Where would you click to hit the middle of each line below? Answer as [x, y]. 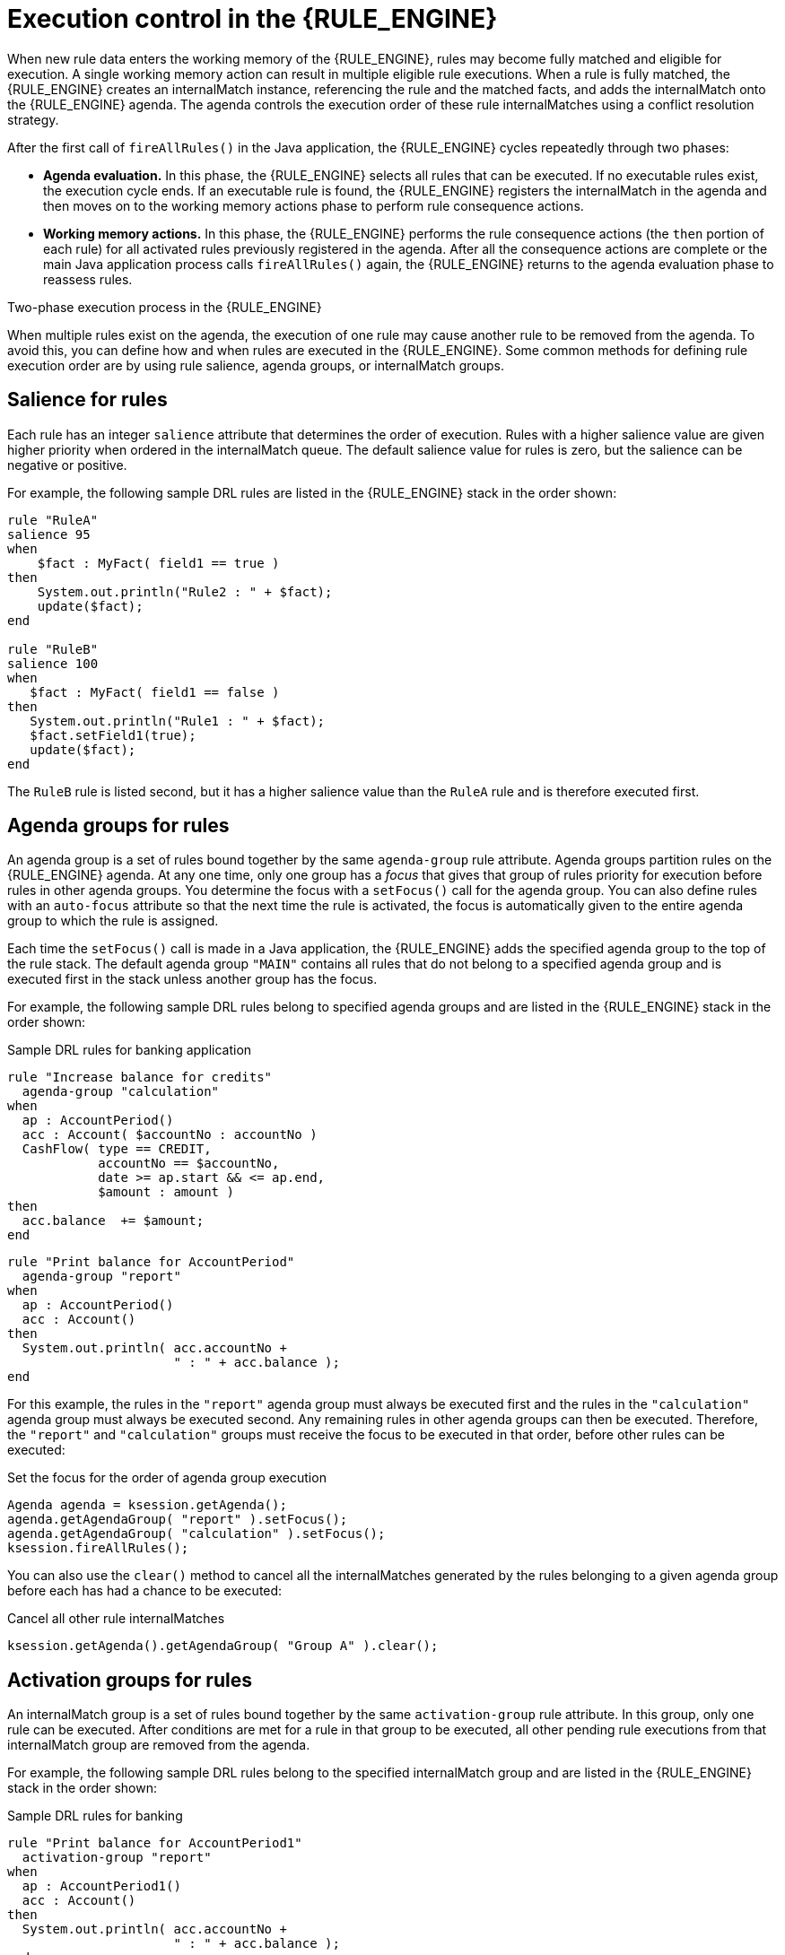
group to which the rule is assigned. [113, 921]
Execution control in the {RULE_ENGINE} [253, 19]
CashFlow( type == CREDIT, [117, 1149]
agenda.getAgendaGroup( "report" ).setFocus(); [178, 1520]
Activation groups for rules [130, 1680]
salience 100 [53, 663]
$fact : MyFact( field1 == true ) [158, 563]
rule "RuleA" [53, 520]
